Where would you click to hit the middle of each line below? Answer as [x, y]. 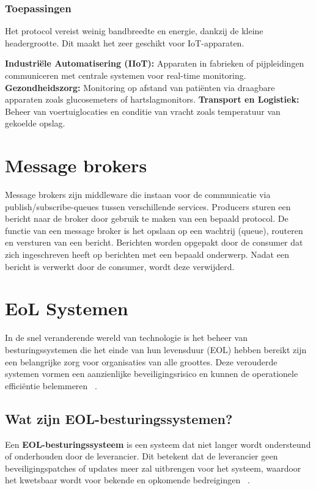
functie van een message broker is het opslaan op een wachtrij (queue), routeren [154, 230]
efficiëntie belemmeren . [51, 385]
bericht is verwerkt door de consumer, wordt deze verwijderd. [120, 266]
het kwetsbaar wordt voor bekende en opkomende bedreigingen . [127, 480]
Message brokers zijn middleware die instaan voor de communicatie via [138, 195]
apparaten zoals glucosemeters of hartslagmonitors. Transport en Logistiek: [152, 99]
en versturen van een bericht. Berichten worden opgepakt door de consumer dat [154, 242]
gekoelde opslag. [35, 123]
